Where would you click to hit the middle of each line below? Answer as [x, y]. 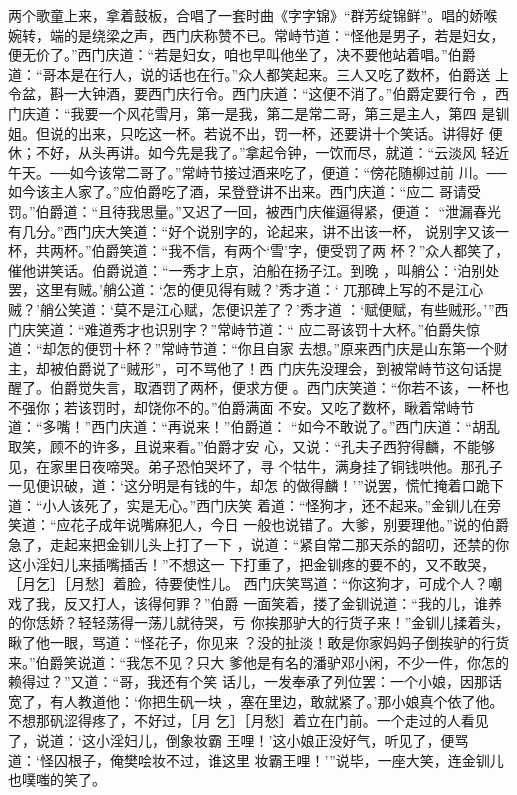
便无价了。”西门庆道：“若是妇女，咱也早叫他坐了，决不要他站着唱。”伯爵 [242, 54]
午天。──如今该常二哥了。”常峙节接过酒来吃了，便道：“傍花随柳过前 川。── [257, 171]
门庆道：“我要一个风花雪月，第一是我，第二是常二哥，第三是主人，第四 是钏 [259, 112]
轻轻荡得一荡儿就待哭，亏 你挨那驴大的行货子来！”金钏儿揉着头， [293, 622]
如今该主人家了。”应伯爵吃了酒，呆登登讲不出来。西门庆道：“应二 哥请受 [244, 191]
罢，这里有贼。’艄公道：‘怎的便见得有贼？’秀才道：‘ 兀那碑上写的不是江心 [246, 289]
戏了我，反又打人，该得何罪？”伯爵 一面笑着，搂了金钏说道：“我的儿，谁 [248, 602]
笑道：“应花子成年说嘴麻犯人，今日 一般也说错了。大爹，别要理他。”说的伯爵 [258, 524]
